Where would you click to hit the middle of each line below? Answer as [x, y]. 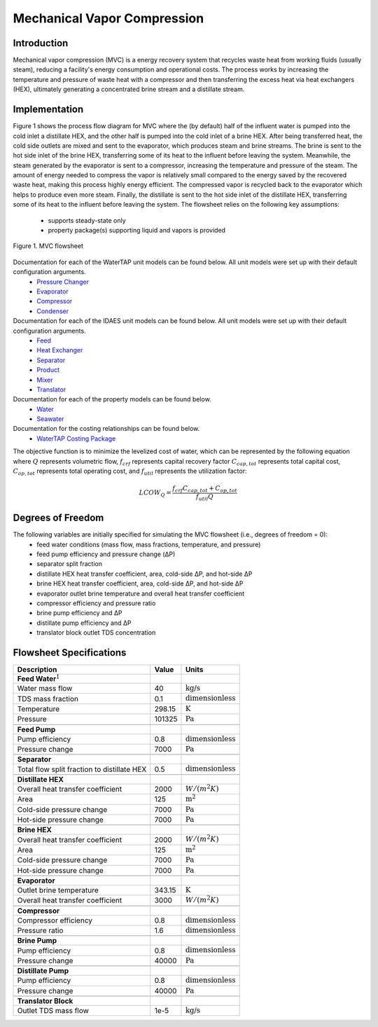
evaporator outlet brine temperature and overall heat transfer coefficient [141, 593]
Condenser [53, 311]
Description [37, 670]
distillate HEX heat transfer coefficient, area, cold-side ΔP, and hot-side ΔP [145, 574]
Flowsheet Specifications [70, 653]
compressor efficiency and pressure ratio [96, 603]
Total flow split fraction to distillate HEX [82, 769]
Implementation [48, 110]
